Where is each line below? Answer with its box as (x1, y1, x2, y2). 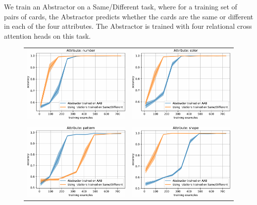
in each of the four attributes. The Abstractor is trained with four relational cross (4, 21, 252, 31)
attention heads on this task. (4, 30, 91, 41)
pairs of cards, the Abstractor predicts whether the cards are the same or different (4, 11, 254, 21)
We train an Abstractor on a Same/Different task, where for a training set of (4, 1, 237, 11)
